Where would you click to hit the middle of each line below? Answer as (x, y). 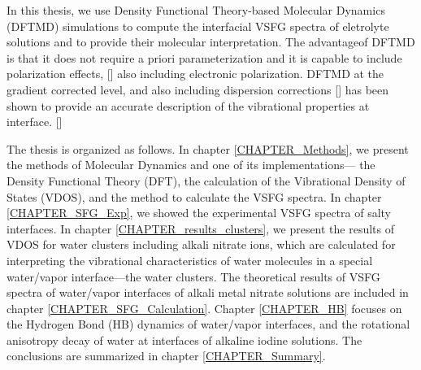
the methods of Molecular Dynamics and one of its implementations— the (191, 165)
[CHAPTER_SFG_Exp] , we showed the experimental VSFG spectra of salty (199, 213)
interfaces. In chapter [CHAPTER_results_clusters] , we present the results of (201, 228)
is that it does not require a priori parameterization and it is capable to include (204, 57)
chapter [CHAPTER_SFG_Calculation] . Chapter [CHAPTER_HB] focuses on (204, 308)
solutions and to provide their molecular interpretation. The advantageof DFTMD (211, 42)
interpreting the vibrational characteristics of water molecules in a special (190, 260)
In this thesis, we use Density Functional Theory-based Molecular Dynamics (196, 10)
